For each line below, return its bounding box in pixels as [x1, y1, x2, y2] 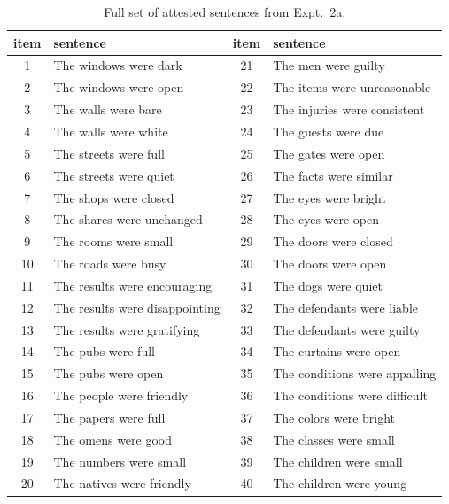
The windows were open [53, 78, 184, 97]
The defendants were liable [273, 298, 419, 316]
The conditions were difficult [273, 386, 428, 405]
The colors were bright [273, 407, 396, 426]
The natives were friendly [53, 474, 191, 492]
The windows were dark [53, 56, 182, 74]
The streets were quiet [53, 166, 174, 184]
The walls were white [53, 121, 168, 140]
